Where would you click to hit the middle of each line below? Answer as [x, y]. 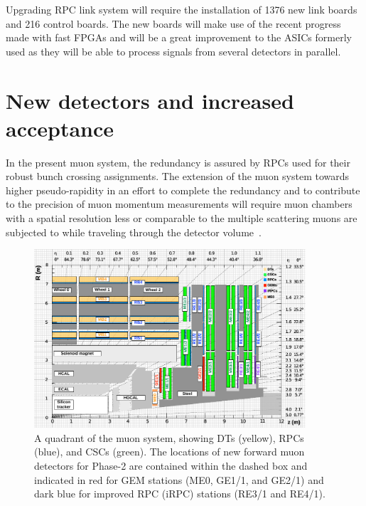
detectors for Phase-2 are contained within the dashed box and [171, 466]
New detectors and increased [150, 100]
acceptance [60, 128]
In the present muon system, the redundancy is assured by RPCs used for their [178, 162]
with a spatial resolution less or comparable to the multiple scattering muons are [182, 218]
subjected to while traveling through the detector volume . [134, 232]
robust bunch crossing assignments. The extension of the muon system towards [178, 176]
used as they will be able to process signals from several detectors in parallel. [173, 51]
